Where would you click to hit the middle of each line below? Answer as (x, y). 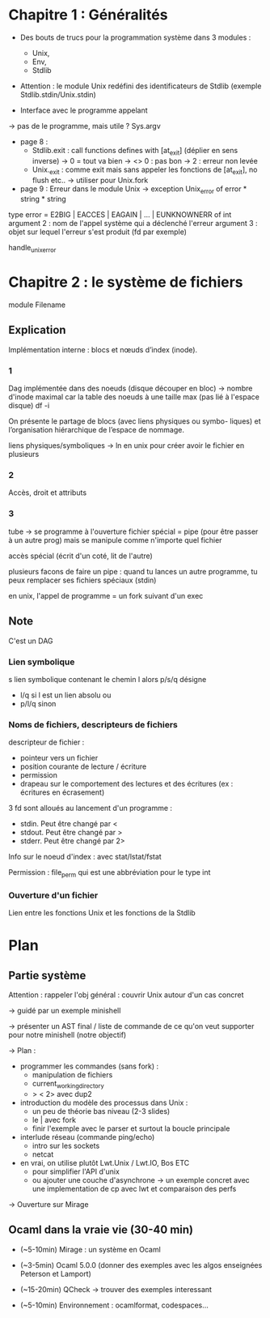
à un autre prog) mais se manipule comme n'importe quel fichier (115, 540)
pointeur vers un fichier (59, 758)
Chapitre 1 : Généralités (88, 15)
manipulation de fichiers (72, 1075)
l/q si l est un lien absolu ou (65, 695)
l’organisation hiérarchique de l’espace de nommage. (96, 430)
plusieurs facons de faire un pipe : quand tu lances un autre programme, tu (133, 571)
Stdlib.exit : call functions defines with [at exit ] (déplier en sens (135, 151)
